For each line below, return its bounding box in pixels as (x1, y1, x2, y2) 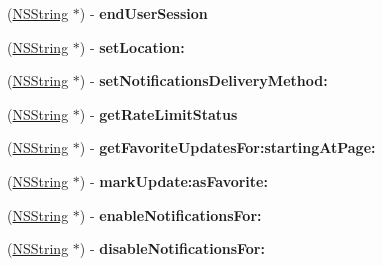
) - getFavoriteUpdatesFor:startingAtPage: (79, 137, 376, 158)
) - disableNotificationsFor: (79, 238, 265, 259)
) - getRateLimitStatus (79, 103, 238, 124)
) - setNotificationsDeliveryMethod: (79, 70, 328, 91)
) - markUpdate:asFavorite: (79, 170, 268, 191)
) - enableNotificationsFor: (79, 204, 262, 225)
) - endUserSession (79, 3, 208, 23)
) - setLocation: (79, 36, 185, 57)
